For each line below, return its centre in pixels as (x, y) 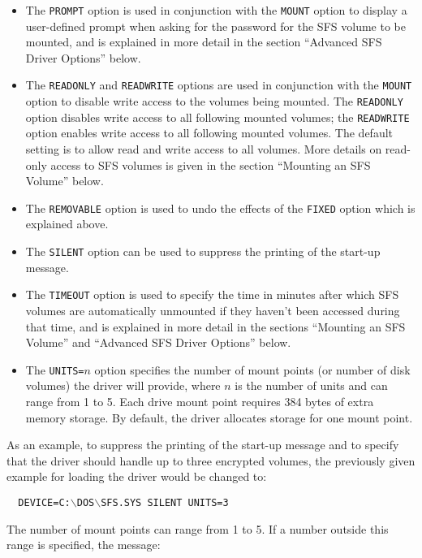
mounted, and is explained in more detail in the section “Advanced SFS (204, 42)
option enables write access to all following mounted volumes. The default (209, 133)
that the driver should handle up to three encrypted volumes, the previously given (211, 460)
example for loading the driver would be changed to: (137, 476)
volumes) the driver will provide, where (123, 385)
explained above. (67, 224)
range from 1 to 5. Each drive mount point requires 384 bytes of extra (200, 401)
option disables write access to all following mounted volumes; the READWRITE (217, 117)
